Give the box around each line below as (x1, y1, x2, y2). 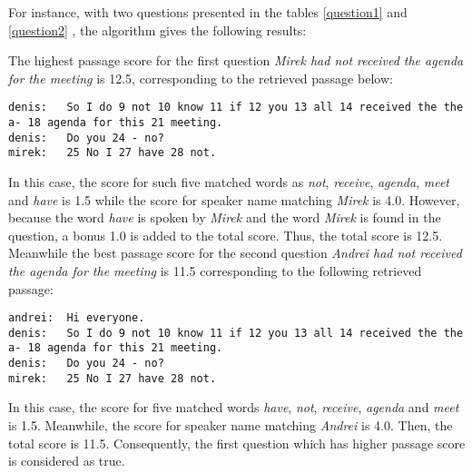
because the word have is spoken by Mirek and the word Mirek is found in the (8, 208, 441, 227)
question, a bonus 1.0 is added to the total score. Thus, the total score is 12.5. (8, 225, 443, 244)
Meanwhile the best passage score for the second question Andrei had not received (8, 243, 462, 262)
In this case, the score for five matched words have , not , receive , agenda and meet (8, 398, 459, 417)
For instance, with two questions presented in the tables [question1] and (8, 3, 408, 21)
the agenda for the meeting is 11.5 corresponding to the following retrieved (8, 261, 422, 280)
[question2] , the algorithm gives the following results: (8, 20, 307, 39)
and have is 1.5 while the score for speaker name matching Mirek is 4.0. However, (8, 190, 460, 209)
